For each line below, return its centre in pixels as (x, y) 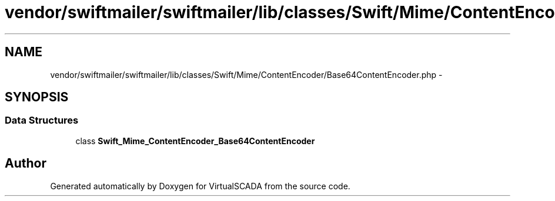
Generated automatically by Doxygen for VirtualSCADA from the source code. (200, 186)
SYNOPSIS (37, 97)
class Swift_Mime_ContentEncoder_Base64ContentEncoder (195, 141)
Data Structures (42, 120)
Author (26, 163)
